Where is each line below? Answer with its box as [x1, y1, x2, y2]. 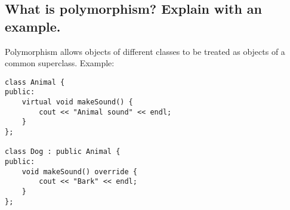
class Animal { [5, 78, 65, 87]
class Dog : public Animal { [5, 147, 121, 156]
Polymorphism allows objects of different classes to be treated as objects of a [5, 45, 285, 57]
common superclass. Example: [5, 57, 115, 69]
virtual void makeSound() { [21, 98, 133, 107]
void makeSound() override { [21, 167, 137, 176]
